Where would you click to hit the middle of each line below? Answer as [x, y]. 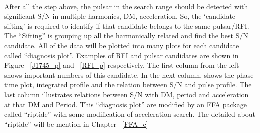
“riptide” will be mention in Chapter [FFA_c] [76, 124]
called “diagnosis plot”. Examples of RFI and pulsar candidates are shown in [121, 55]
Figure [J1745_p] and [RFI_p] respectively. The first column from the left [122, 65]
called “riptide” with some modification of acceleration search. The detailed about [130, 114]
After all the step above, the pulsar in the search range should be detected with [126, 6]
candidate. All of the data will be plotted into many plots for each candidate [122, 45]
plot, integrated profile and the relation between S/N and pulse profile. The [136, 85]
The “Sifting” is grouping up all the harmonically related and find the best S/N [126, 36]
